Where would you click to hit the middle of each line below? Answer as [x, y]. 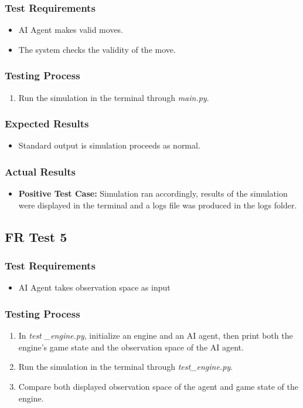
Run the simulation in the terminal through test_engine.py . [126, 367]
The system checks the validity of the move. [97, 49]
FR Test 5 [36, 236]
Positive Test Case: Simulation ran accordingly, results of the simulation [153, 193]
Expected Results [47, 124]
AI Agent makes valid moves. [71, 30]
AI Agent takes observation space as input [94, 287]
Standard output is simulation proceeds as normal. [109, 145]
